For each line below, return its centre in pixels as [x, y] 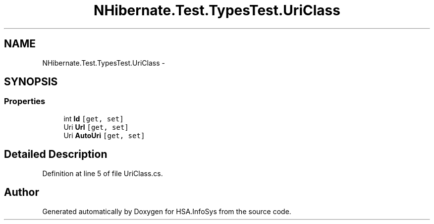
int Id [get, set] [94, 118]
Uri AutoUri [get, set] [104, 135]
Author [22, 192]
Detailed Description [56, 154]
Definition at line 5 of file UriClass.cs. [103, 173]
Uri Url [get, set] [96, 127]
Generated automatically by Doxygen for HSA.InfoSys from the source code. [167, 211]
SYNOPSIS [31, 82]
